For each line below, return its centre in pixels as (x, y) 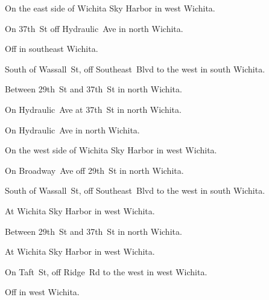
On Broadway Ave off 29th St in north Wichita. (94, 170)
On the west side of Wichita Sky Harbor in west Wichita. (111, 150)
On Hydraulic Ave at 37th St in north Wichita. (93, 109)
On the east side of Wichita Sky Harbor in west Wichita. (110, 8)
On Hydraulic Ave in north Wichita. (72, 129)
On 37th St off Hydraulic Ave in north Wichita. (94, 28)
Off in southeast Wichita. (52, 49)
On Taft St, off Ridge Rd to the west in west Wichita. (106, 271)
